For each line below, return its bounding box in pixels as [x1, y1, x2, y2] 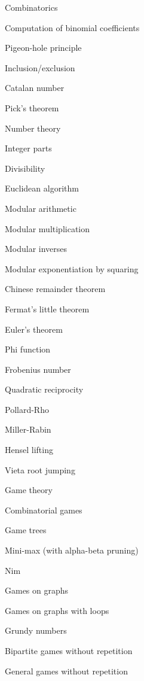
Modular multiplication [5, 222, 90, 235]
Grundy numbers [5, 624, 67, 637]
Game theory [5, 484, 53, 496]
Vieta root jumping [5, 463, 75, 476]
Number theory [5, 121, 61, 134]
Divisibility [5, 162, 45, 174]
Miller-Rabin [5, 423, 51, 436]
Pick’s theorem [5, 101, 59, 114]
